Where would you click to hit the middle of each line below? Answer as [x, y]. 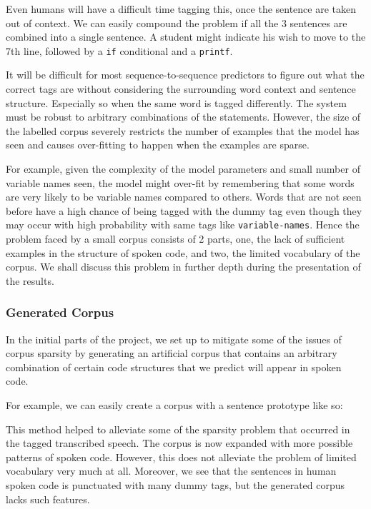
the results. [30, 280]
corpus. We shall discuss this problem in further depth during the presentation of [183, 267]
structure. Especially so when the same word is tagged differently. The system [176, 102]
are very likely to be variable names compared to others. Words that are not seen [184, 197]
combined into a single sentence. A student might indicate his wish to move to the [186, 37]
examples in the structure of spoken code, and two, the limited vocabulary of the [183, 252]
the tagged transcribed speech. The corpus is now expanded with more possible [179, 443]
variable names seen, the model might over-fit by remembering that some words [180, 182]
